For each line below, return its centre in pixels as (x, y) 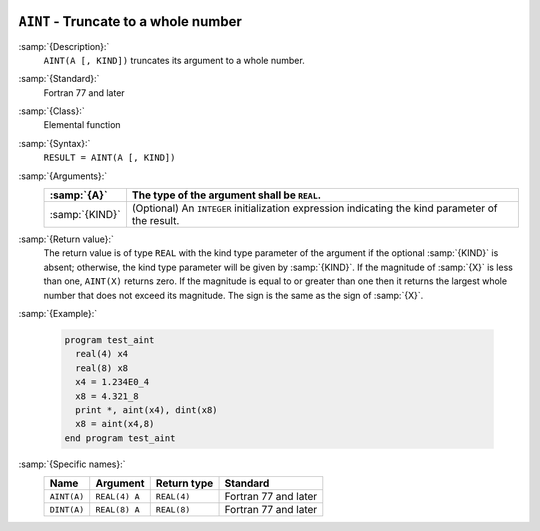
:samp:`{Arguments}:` (63, 176)
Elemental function (82, 125)
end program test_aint (120, 438)
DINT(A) (67, 509)
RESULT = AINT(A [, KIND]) (109, 158)
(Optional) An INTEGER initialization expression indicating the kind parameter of (315, 208)
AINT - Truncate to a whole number (130, 21)
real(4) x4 (102, 354)
